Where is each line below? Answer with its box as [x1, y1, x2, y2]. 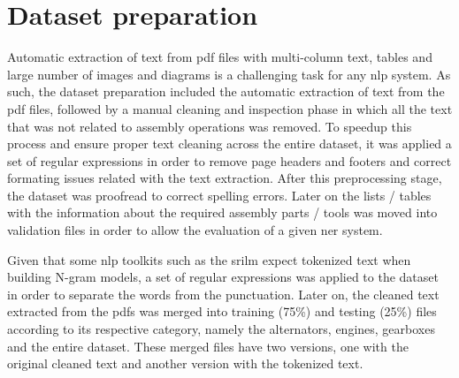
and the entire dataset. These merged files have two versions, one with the [7, 336, 409, 355]
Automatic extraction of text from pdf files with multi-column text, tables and [7, 48, 432, 66]
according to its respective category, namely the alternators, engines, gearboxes [7, 320, 435, 338]
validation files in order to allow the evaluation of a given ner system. [7, 221, 383, 239]
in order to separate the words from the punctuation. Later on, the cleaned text [7, 284, 440, 303]
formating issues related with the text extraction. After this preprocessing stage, [7, 169, 442, 187]
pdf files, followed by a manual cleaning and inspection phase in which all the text [7, 99, 453, 117]
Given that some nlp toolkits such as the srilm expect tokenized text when [7, 250, 411, 268]
